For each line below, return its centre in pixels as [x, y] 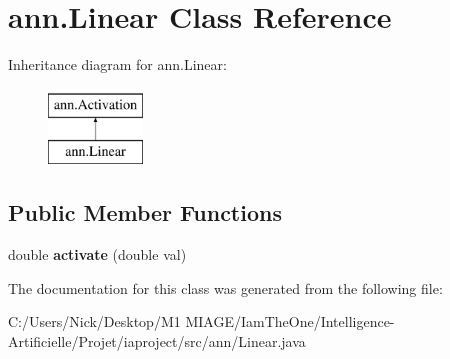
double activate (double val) [97, 254]
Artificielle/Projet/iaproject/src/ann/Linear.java [157, 340]
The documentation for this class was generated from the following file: [225, 287]
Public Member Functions [145, 212]
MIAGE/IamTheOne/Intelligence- [290, 321]
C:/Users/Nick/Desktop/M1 [94, 321]
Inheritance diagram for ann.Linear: [117, 64]
